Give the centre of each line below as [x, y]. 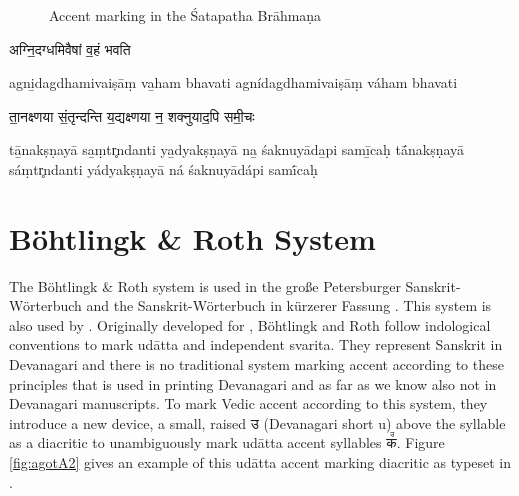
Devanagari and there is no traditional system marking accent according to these [256, 364]
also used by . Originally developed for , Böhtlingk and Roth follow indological [250, 324]
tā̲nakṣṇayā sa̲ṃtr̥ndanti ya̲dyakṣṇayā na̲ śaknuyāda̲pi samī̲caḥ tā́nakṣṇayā [237, 149]
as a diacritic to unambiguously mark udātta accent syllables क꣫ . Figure [227, 442]
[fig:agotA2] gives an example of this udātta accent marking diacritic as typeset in [260, 462]
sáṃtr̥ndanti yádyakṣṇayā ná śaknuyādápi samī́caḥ [163, 168]
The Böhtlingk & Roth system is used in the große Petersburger [205, 285]
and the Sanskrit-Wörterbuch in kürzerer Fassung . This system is [289, 305]
